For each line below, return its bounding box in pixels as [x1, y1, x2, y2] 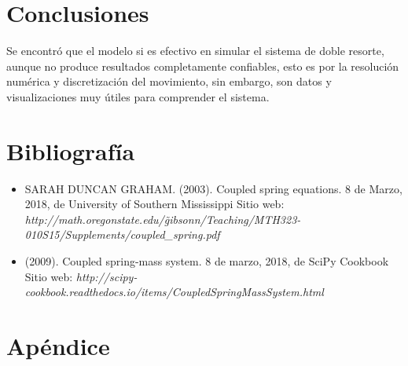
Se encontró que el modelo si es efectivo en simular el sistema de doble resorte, [6, 42, 384, 59]
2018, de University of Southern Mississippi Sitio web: [24, 196, 285, 212]
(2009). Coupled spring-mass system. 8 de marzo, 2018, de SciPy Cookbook [24, 253, 389, 269]
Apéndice [6, 329, 110, 361]
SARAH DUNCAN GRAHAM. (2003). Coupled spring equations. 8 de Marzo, [24, 180, 402, 196]
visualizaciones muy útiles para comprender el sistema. [6, 88, 270, 104]
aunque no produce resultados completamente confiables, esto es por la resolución [6, 57, 399, 74]
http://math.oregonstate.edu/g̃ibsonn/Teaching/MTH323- [24, 210, 301, 227]
